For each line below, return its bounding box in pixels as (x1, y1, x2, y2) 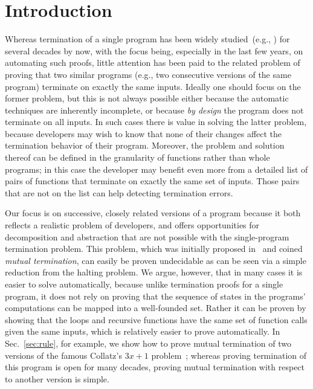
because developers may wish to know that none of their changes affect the (5, 127, 282, 140)
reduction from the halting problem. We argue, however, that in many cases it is (5, 266, 303, 278)
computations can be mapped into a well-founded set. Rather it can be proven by (5, 301, 306, 314)
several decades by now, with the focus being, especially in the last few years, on (5, 44, 303, 57)
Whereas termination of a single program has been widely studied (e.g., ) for (5, 33, 290, 45)
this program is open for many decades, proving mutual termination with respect (5, 361, 305, 373)
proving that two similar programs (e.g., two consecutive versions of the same (5, 68, 291, 80)
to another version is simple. (5, 372, 109, 385)
